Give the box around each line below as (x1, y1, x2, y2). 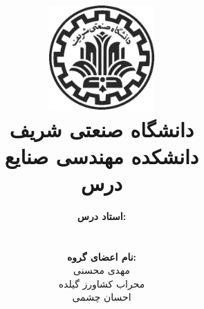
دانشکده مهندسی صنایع (4, 141, 199, 170)
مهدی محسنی (73, 263, 130, 277)
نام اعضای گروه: (66, 249, 137, 263)
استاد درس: (77, 208, 127, 223)
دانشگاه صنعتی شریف (9, 114, 194, 143)
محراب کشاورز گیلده (58, 276, 145, 290)
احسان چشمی (72, 290, 131, 304)
